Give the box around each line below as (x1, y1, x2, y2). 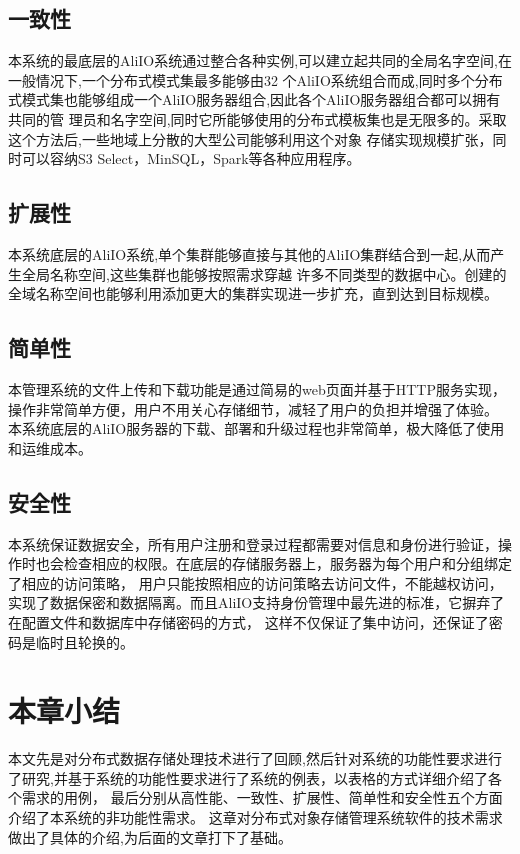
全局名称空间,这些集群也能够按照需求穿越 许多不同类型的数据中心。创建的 (21, 263, 507, 284)
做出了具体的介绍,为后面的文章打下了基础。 (8, 826, 292, 847)
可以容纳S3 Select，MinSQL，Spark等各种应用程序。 (21, 148, 361, 169)
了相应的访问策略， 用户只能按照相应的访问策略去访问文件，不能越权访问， (8, 572, 503, 593)
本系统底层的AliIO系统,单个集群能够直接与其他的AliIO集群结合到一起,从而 (8, 243, 491, 264)
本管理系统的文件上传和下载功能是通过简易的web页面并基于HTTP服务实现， (8, 378, 506, 399)
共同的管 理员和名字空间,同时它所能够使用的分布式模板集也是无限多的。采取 (8, 108, 507, 129)
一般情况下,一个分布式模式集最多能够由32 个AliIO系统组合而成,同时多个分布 (8, 69, 503, 90)
